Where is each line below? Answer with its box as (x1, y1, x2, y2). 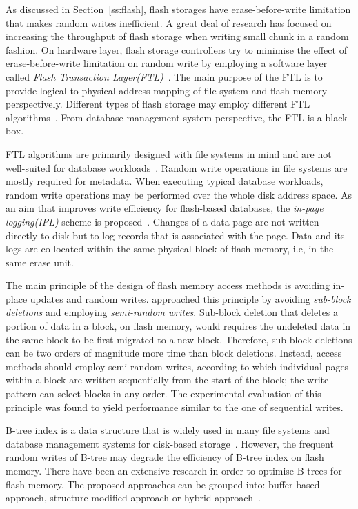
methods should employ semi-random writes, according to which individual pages (6, 359, 349, 373)
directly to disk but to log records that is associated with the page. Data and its (6, 228, 345, 242)
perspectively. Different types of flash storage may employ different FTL (6, 97, 310, 111)
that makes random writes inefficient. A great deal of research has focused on (6, 15, 332, 30)
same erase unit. (6, 254, 74, 269)
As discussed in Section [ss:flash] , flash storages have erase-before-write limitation (6, 2, 351, 16)
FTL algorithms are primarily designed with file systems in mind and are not (6, 146, 332, 161)
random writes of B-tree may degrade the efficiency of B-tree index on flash (6, 450, 324, 464)
